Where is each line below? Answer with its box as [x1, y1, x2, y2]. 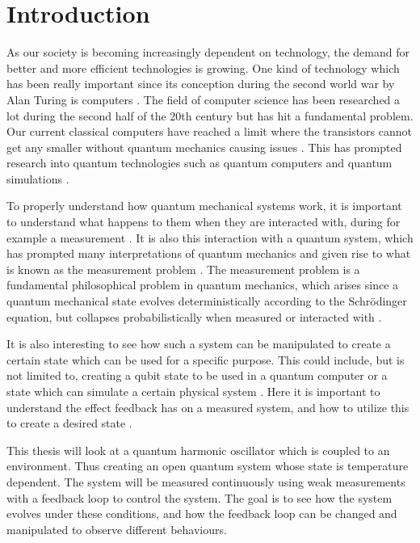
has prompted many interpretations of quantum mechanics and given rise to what [6, 245, 411, 262]
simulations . [6, 170, 69, 187]
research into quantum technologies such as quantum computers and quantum [6, 154, 393, 171]
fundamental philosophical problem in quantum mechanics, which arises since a [6, 276, 399, 293]
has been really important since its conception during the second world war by [6, 75, 395, 92]
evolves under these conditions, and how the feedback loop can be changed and [6, 505, 397, 522]
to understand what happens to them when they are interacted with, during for [6, 213, 401, 230]
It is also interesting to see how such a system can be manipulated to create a [6, 335, 391, 352]
